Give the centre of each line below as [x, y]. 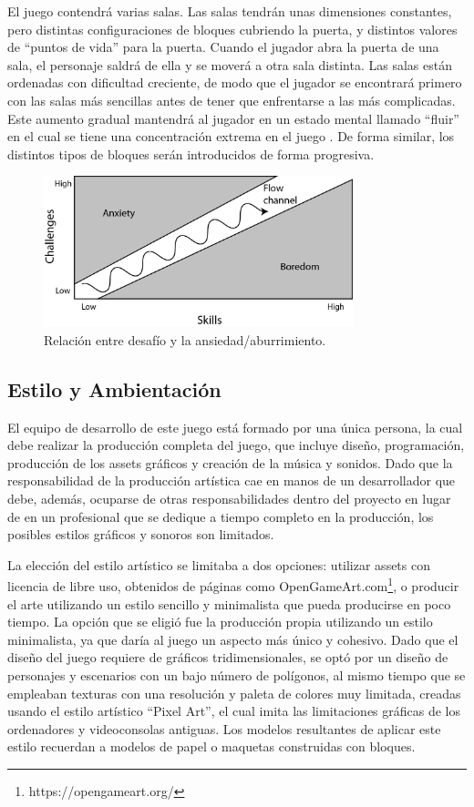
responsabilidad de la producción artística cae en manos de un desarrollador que [232, 480]
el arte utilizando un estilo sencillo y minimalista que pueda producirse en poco [229, 603]
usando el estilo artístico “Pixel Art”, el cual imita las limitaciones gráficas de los [234, 711]
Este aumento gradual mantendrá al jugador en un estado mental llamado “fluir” [233, 118]
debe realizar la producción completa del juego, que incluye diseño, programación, [236, 445]
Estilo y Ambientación [114, 388]
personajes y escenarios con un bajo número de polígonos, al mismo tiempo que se [237, 675]
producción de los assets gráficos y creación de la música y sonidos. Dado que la [230, 462]
